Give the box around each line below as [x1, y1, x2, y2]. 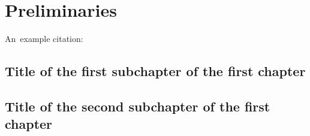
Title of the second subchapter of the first [5, 96, 270, 115]
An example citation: [5, 32, 83, 45]
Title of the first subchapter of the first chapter [5, 62, 306, 80]
